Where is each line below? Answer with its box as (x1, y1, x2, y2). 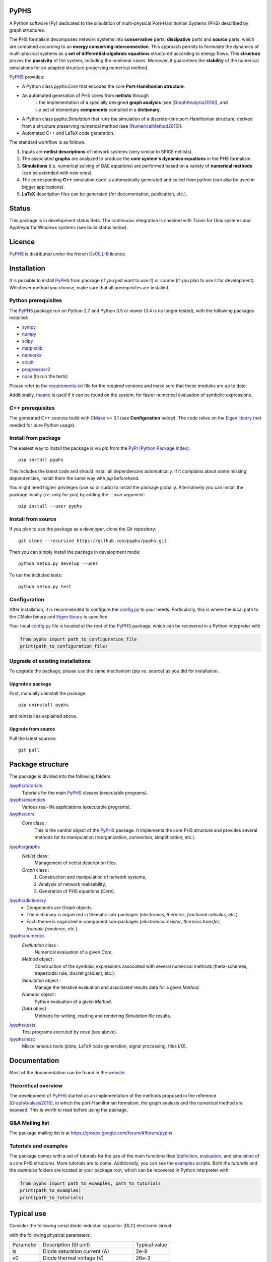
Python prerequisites (9, 297, 62, 304)
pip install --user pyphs (18, 503, 83, 509)
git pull (18, 747, 40, 753)
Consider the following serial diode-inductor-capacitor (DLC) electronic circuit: (9, 1223, 173, 1229)
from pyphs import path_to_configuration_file (20, 637, 137, 642)
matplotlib (22, 345, 43, 351)
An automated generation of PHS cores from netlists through (22, 92, 149, 98)
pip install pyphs (18, 457, 64, 463)
